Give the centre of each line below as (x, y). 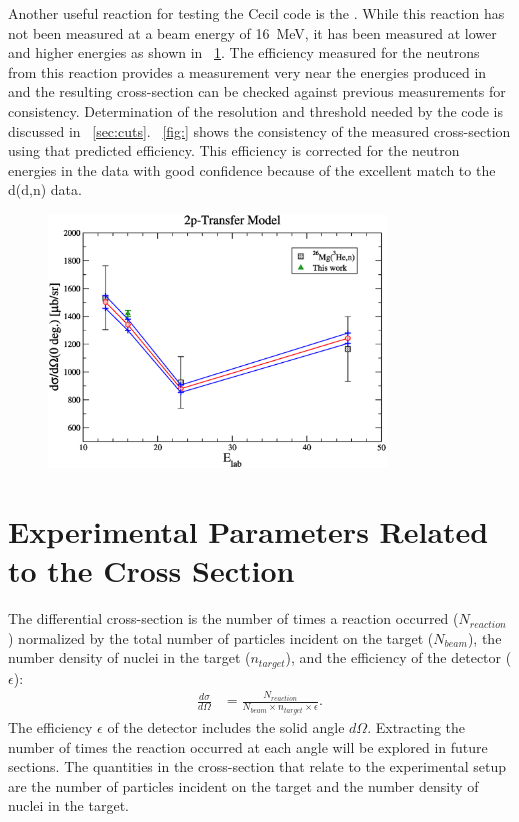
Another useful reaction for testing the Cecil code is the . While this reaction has (256, 13)
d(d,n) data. (45, 189)
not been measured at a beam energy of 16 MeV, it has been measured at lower (252, 32)
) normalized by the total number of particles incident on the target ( (221, 637)
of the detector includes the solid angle (226, 726)
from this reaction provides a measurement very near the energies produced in (247, 71)
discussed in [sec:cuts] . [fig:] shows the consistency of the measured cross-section (259, 130)
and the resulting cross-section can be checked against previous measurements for (257, 91)
